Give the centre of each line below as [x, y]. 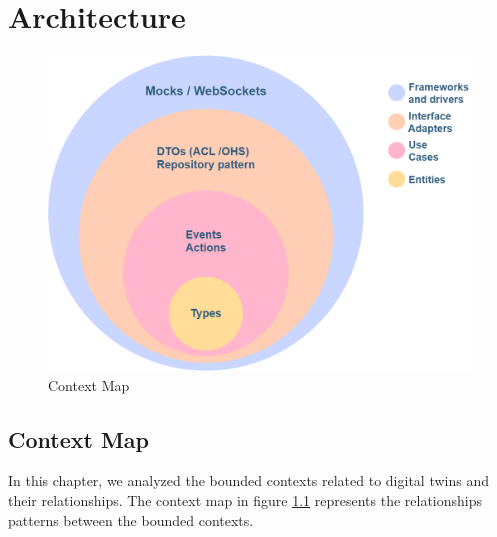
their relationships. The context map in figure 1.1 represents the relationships [245, 500]
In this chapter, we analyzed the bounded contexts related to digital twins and [248, 480]
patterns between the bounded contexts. [131, 519]
